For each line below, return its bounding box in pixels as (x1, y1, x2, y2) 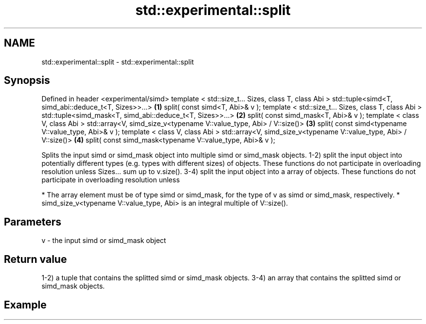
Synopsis (4, 74, 50, 87)
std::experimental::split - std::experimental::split (41, 57, 194, 66)
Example (4, 298, 47, 311)
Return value (4, 253, 67, 265)
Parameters (4, 215, 61, 228)
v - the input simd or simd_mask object (41, 236, 166, 245)
